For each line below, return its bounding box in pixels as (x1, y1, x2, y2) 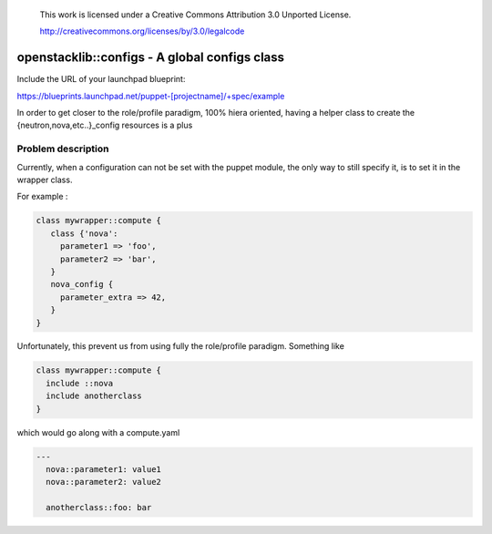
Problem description (16, 142, 109, 155)
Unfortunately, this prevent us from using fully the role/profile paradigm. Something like (16, 341, 345, 352)
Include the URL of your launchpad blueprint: (16, 74, 186, 85)
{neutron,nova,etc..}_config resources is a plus (16, 119, 193, 131)
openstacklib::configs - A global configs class (16, 50, 285, 66)
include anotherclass (46, 391, 143, 401)
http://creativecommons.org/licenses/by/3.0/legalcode (39, 26, 245, 36)
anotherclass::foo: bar (46, 502, 152, 513)
